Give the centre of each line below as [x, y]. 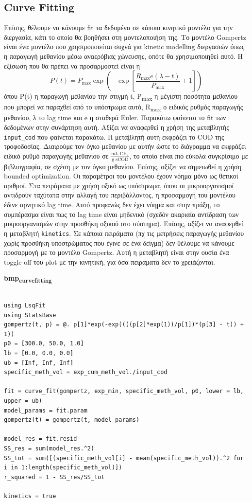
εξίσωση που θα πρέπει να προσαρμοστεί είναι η [72, 65]
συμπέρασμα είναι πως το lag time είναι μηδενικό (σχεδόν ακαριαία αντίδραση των [121, 214]
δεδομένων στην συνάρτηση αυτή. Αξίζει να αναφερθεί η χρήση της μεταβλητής [117, 127]
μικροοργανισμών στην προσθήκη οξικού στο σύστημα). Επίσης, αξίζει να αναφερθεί [124, 224]
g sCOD [120, 159]
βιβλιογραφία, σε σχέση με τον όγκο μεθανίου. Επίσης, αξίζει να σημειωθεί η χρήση [123, 166]
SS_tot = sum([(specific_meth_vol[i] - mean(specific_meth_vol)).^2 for [124, 458]
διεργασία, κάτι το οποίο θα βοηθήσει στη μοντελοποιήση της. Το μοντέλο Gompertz [125, 37]
